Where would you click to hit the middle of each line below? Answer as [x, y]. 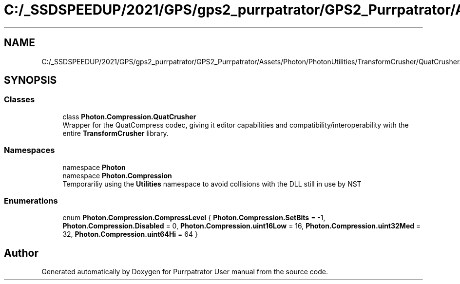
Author [21, 253]
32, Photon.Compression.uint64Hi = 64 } [130, 234]
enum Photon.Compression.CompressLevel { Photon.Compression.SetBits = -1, [194, 218]
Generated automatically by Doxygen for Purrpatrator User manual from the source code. [185, 272]
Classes [19, 100]
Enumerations [31, 200]
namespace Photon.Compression [117, 175]
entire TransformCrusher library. [115, 133]
